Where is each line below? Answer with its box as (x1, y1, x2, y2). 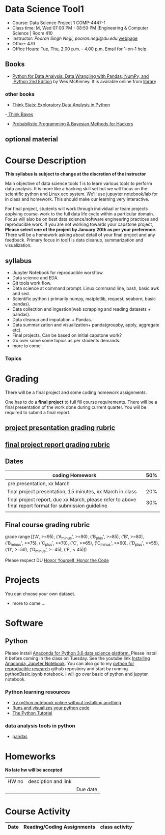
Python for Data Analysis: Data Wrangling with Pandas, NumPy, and (12, 73, 149, 79)
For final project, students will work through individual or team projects (5, 206, 148, 212)
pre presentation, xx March (7, 480, 70, 487)
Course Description (5, 155, 86, 166)
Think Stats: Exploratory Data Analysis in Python (12, 102, 110, 108)
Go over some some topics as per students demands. (12, 338, 121, 344)
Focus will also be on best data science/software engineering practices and (5, 216, 158, 222)
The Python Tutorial (12, 710, 53, 716)
